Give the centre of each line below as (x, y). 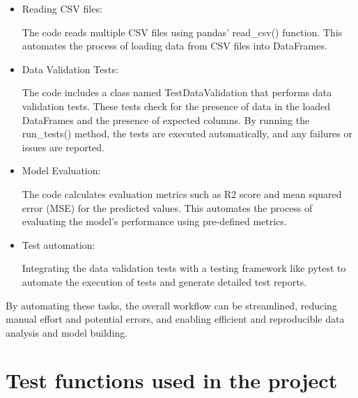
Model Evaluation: (61, 170)
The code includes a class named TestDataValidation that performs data (177, 92)
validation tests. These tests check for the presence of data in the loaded (176, 106)
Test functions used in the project (172, 380)
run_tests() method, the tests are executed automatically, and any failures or (187, 133)
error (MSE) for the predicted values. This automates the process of (167, 207)
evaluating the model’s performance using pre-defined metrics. (154, 221)
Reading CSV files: (62, 8)
